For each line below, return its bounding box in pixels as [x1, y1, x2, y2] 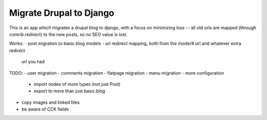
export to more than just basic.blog [34, 88, 105, 94]
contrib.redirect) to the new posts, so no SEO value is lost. [9, 31, 128, 37]
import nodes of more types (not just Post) [34, 81, 121, 87]
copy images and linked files [21, 99, 80, 105]
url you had [21, 59, 45, 65]
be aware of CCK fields [21, 106, 69, 112]
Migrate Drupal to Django [9, 7, 115, 18]
